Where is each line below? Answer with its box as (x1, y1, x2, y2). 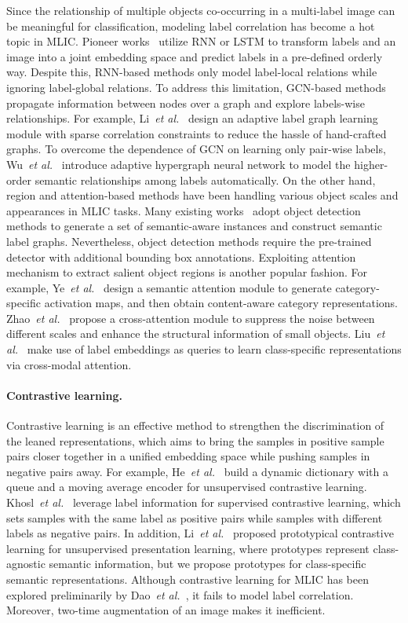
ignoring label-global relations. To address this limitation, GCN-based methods (6, 79, 386, 95)
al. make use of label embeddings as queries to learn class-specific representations (6, 341, 402, 357)
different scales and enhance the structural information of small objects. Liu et (6, 325, 385, 342)
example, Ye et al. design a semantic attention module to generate (6, 279, 332, 295)
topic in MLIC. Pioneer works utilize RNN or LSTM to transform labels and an (6, 33, 396, 49)
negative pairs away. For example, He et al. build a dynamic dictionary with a (6, 463, 388, 479)
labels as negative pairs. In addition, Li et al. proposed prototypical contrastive (6, 525, 394, 541)
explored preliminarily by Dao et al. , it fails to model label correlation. (6, 586, 354, 603)
